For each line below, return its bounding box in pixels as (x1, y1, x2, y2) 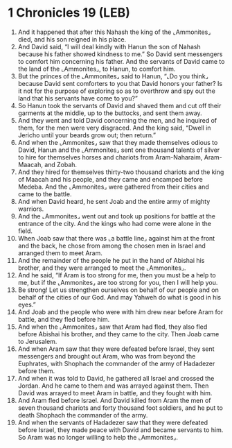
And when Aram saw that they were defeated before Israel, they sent (17, 345, 215, 353)
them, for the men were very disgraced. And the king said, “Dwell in (17, 123, 211, 132)
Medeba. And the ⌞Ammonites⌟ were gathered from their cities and (17, 182, 210, 191)
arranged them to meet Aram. (17, 248, 102, 257)
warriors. (17, 205, 44, 213)
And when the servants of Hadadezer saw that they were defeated (17, 418, 208, 427)
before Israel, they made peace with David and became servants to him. (17, 425, 224, 434)
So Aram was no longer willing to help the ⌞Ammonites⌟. (17, 433, 179, 441)
